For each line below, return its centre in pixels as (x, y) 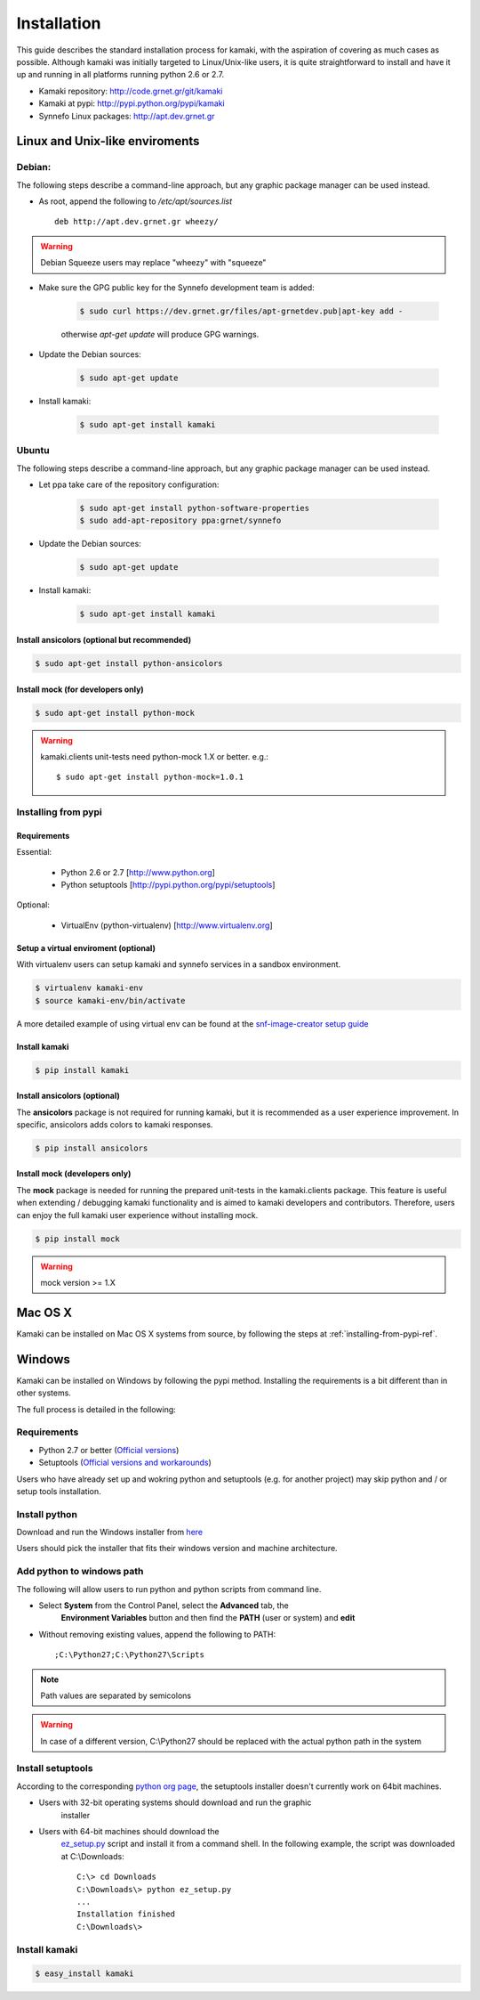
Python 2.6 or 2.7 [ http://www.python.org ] (138, 872)
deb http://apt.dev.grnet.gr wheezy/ (137, 222)
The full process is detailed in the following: (96, 1409)
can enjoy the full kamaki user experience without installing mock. (137, 1215)
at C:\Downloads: (92, 1856)
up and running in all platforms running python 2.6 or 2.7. (120, 75)
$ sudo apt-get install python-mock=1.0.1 (150, 777)
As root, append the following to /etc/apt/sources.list (136, 201)
